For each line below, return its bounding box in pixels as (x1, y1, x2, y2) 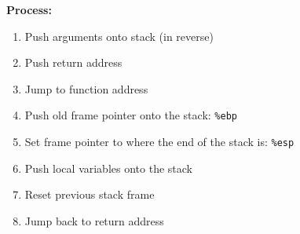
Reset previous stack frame (24, 186, 155, 203)
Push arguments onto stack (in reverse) (24, 27, 214, 44)
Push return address (24, 54, 123, 71)
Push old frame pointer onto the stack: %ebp (24, 107, 237, 123)
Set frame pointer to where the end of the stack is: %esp (24, 133, 295, 150)
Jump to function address (24, 80, 148, 97)
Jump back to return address (24, 212, 164, 229)
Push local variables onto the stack (24, 159, 192, 176)
